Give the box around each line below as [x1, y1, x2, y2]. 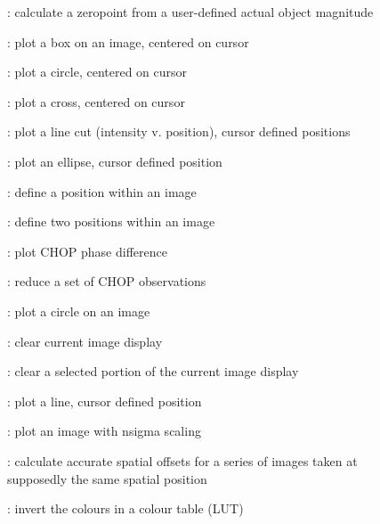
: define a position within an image [7, 182, 197, 201]
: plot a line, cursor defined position [7, 391, 202, 410]
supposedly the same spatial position [7, 469, 207, 487]
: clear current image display [7, 332, 163, 350]
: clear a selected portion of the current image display [7, 362, 299, 381]
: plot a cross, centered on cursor [7, 92, 185, 111]
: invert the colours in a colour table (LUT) [7, 499, 244, 518]
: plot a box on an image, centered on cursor [7, 32, 249, 51]
